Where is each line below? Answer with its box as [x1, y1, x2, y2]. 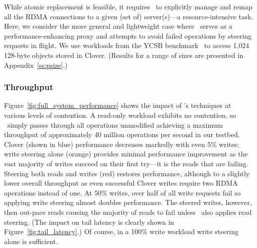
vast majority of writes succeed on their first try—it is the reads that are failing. [4, 158, 249, 168]
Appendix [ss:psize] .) [4, 59, 68, 70]
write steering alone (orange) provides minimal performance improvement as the [4, 149, 248, 159]
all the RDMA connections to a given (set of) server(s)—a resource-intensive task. [4, 11, 254, 21]
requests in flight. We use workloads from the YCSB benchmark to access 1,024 [4, 40, 249, 50]
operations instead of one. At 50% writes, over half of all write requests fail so [4, 187, 241, 198]
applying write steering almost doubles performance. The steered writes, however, [4, 197, 252, 207]
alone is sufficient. [4, 236, 58, 246]
